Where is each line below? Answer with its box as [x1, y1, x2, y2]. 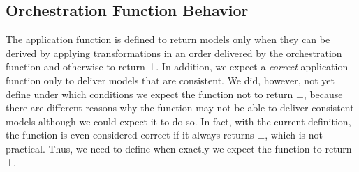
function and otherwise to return [6, 59, 145, 74]
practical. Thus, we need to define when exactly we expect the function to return [6, 141, 352, 155]
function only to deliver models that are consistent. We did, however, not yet [6, 72, 335, 87]
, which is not [265, 127, 323, 142]
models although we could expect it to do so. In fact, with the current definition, [6, 114, 351, 128]
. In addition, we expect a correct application [156, 59, 349, 74]
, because [303, 86, 343, 101]
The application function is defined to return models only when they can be [6, 32, 330, 47]
